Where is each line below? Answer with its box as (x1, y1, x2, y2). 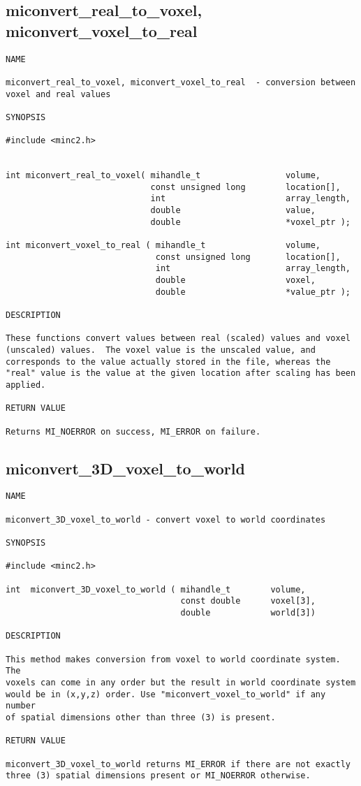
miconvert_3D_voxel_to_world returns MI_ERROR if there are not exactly (6, 759, 351, 769)
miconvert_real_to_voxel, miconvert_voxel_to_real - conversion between (6, 77, 356, 87)
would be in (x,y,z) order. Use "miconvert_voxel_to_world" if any (6, 689, 326, 699)
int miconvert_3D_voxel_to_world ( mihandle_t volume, (6, 584, 306, 595)
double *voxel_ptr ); (150, 217, 351, 227)
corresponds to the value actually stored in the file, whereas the (6, 356, 331, 367)
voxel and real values (6, 89, 111, 99)
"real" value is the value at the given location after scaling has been (6, 368, 356, 379)
